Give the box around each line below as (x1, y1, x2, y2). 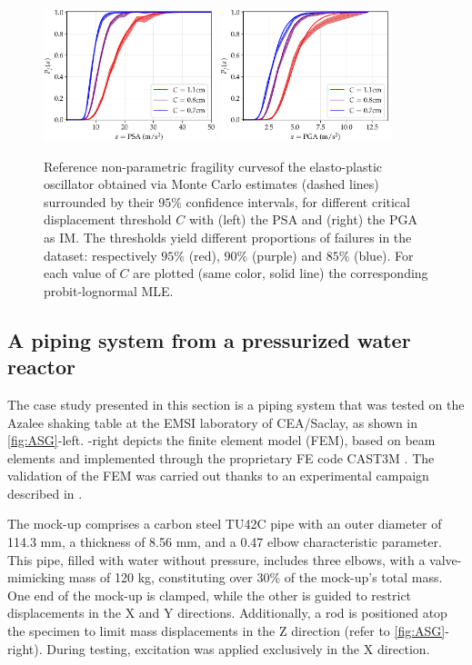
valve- (429, 550, 462, 569)
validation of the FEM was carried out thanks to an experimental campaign (7, 466, 429, 485)
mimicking (7, 568, 65, 587)
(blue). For (353, 245, 414, 264)
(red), (188, 245, 220, 264)
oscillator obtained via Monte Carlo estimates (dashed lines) (44, 174, 379, 194)
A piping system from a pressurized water (7, 325, 411, 353)
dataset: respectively (44, 245, 157, 264)
